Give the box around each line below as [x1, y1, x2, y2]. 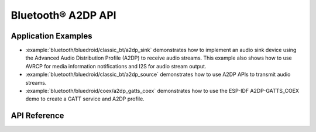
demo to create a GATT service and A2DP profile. [25, 95, 145, 102]
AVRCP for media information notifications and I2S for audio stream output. [25, 62, 207, 70]
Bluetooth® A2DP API [11, 9, 116, 22]
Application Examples [11, 31, 93, 41]
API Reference [11, 111, 64, 121]
